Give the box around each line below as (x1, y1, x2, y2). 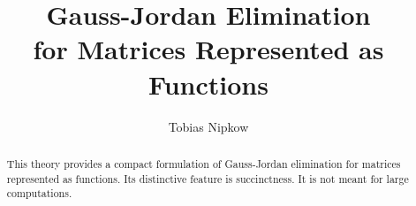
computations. (6, 186, 72, 201)
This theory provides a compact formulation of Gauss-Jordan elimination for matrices (6, 156, 401, 171)
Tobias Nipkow (168, 117, 249, 135)
